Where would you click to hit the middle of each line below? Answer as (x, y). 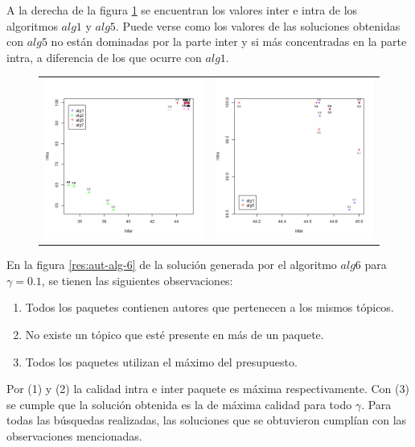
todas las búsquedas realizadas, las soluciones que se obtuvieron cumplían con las (207, 420)
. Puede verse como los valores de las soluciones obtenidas (258, 25)
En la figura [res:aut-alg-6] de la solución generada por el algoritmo (172, 265)
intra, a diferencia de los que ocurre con (104, 57)
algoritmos (32, 25)
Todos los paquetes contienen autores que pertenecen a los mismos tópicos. (210, 307)
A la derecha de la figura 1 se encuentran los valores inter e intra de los (182, 10)
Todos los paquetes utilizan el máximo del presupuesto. (161, 361)
